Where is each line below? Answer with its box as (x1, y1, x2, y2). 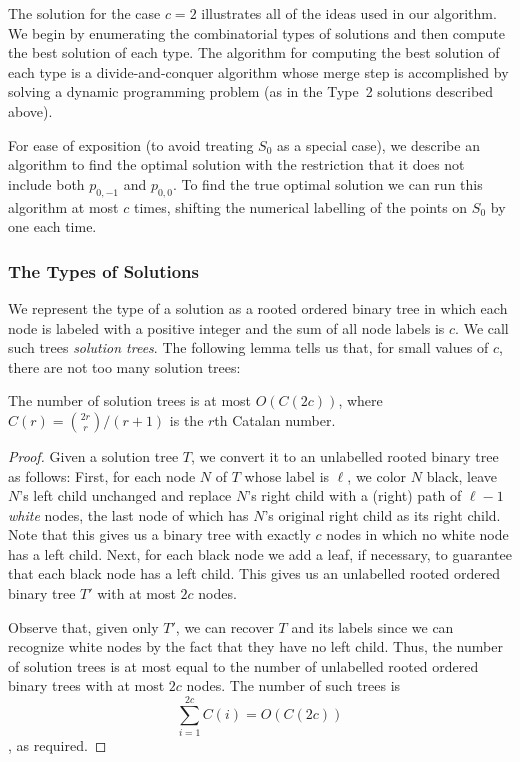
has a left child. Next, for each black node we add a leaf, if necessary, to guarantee (8, 543, 512, 564)
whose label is (244, 465, 330, 486)
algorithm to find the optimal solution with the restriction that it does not (8, 154, 465, 175)
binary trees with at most (8, 675, 165, 696)
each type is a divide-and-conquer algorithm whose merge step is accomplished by (8, 61, 509, 82)
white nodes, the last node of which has (8, 504, 249, 525)
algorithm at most (8, 196, 119, 217)
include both (8, 173, 85, 194)
